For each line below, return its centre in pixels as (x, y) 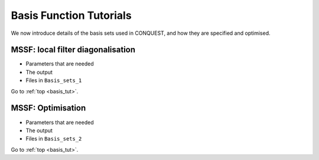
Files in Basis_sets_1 (54, 80)
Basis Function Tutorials (71, 15)
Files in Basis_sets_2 (54, 139)
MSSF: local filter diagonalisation (73, 50)
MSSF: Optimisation (48, 108)
